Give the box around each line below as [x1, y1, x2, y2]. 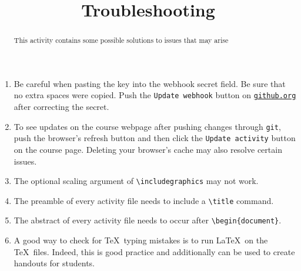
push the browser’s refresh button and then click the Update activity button [14, 132, 296, 144]
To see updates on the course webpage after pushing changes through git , [14, 120, 281, 132]
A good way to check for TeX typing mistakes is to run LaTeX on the [14, 234, 268, 246]
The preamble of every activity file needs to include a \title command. [14, 194, 274, 206]
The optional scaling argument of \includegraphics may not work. [14, 175, 259, 187]
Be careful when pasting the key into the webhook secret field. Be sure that [14, 77, 286, 89]
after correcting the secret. [14, 101, 109, 113]
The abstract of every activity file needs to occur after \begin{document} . [14, 214, 282, 226]
